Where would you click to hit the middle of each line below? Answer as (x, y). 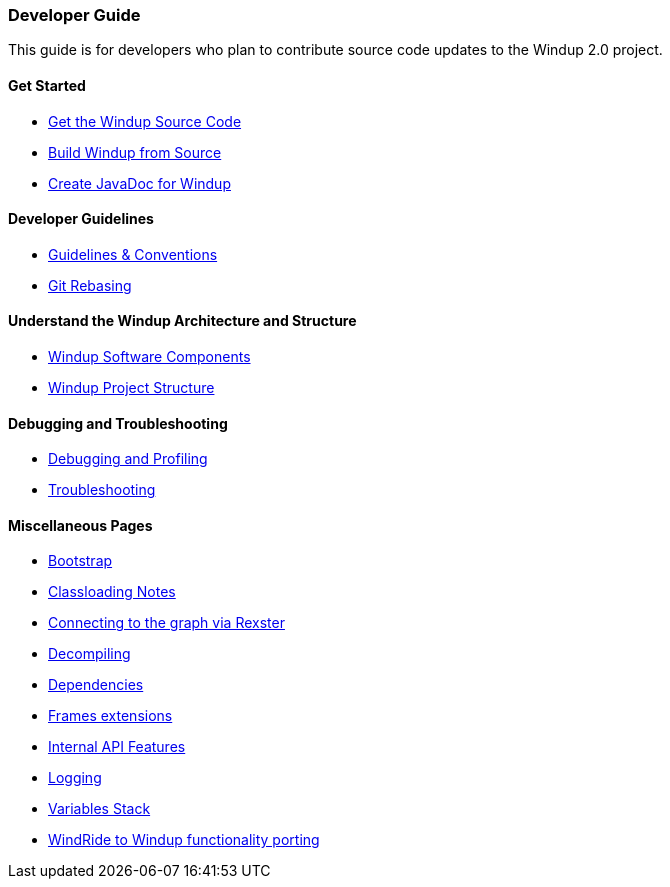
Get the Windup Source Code (145, 121)
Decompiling (89, 654)
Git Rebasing (90, 285)
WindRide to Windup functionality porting (184, 840)
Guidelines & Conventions (133, 254)
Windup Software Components (149, 357)
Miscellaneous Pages (80, 525)
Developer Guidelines (81, 219)
